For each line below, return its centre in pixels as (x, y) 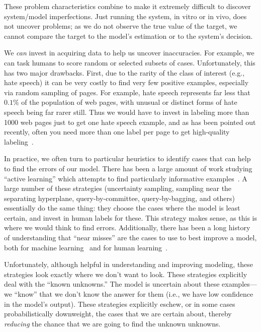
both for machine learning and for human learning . (86, 247)
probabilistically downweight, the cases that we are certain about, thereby (118, 314)
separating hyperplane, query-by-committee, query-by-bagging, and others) (119, 198)
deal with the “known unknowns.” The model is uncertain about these (112, 284)
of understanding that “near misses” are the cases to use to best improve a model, (130, 238)
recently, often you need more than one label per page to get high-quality (117, 132)
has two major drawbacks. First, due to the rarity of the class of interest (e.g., (124, 72)
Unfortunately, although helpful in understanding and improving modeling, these (129, 264)
